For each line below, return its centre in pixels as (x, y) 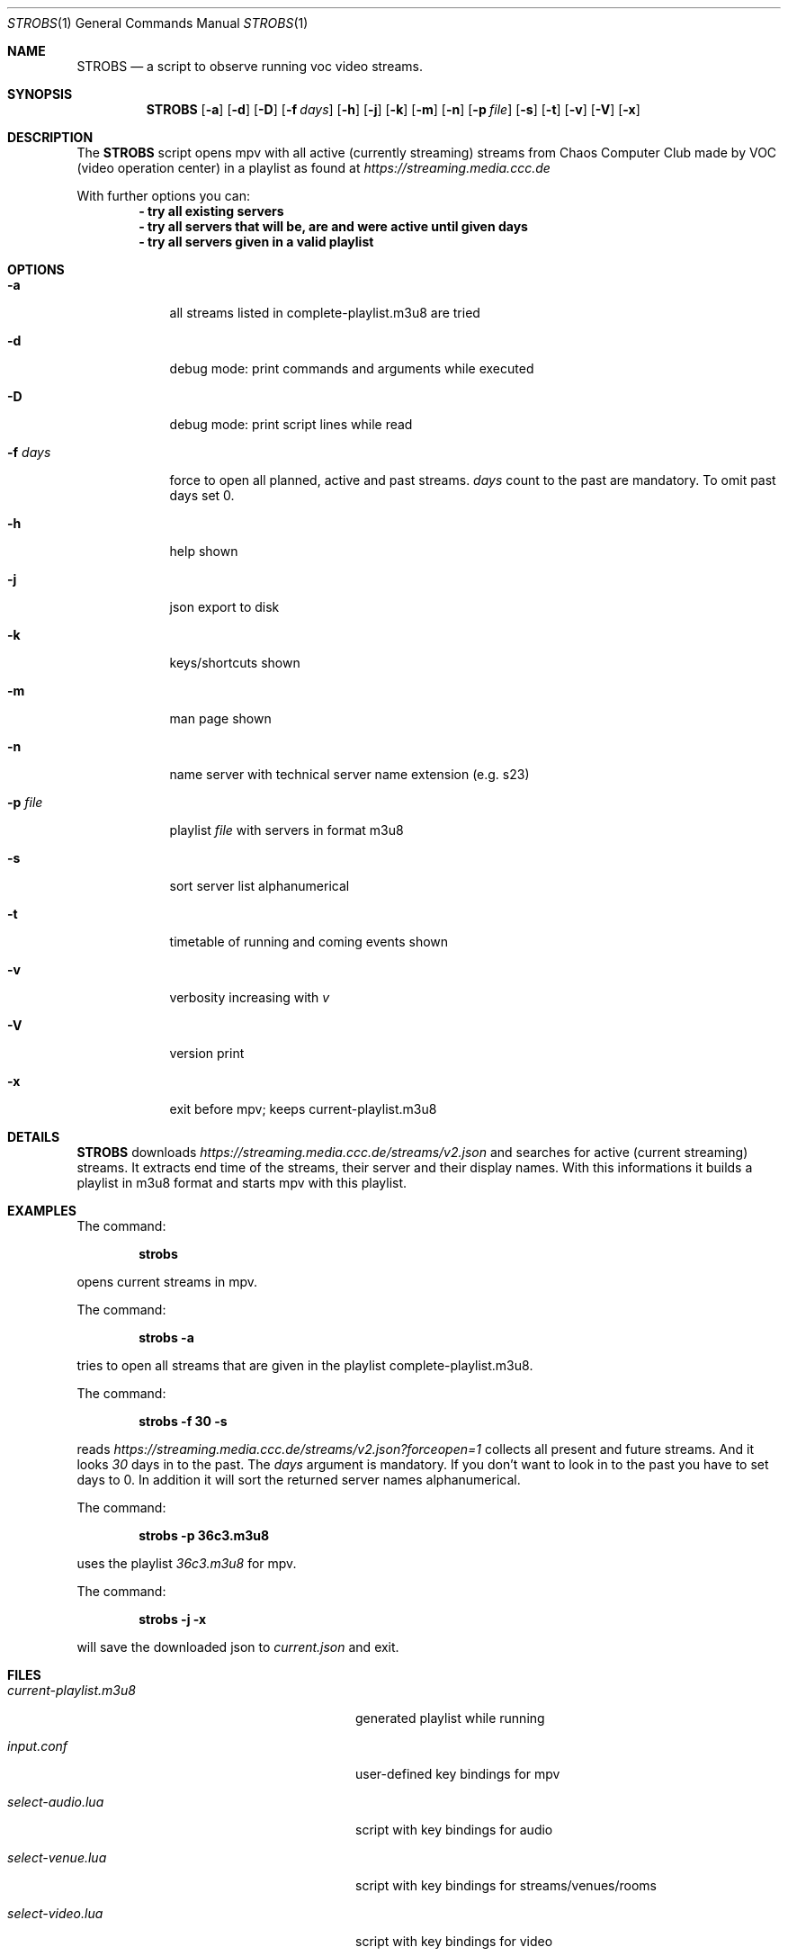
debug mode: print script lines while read (291, 424)
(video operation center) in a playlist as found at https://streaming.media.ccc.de (313, 168)
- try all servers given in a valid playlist (256, 242)
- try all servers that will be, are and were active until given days (333, 226)
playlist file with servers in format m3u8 (287, 830)
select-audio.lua (56, 1802)
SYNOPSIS (40, 94)
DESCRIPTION (50, 137)
